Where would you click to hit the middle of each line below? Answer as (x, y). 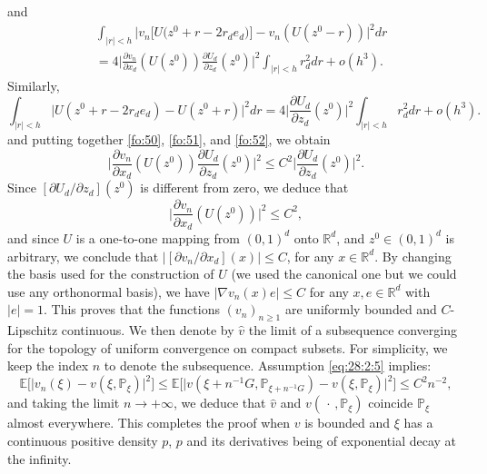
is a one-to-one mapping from (158, 237)
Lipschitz (33, 330)
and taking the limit (64, 403)
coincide (391, 403)
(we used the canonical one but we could (344, 274)
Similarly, (34, 86)
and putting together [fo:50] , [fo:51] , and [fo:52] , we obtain (169, 139)
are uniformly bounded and (361, 309)
